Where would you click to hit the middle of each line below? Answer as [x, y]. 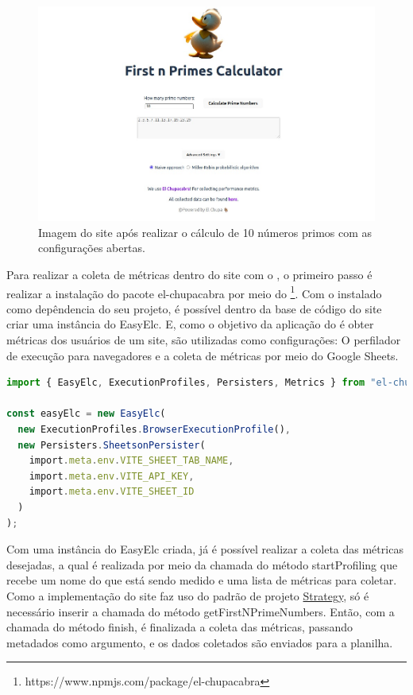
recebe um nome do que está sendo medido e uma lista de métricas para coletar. [202, 580]
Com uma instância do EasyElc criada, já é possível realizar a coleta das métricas [205, 549]
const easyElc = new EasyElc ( [86, 414]
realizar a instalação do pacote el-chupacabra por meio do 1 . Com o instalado [194, 292]
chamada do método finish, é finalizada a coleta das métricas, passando [179, 627]
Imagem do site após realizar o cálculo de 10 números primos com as [205, 232]
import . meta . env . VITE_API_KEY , [112, 476]
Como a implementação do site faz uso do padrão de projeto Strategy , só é [188, 595]
